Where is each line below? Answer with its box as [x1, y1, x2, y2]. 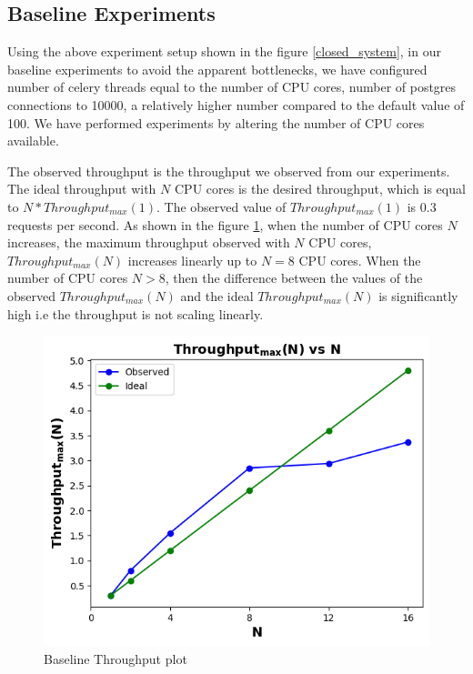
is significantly [378, 286, 458, 305]
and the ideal [180, 286, 254, 305]
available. [7, 131, 59, 150]
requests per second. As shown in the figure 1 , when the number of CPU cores [7, 215, 443, 234]
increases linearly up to [127, 250, 257, 269]
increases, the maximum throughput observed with [7, 233, 290, 252]
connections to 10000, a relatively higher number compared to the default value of [7, 95, 465, 114]
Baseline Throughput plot [44, 649, 187, 668]
